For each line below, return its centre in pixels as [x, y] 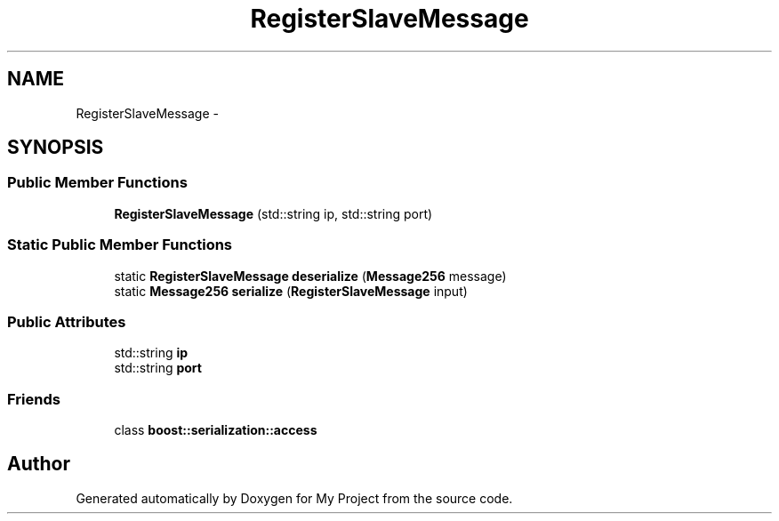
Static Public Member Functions [120, 245]
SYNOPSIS [56, 148]
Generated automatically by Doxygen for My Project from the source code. [294, 498]
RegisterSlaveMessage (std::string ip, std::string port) [273, 213]
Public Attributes [67, 321]
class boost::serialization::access [216, 430]
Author [39, 464]
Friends [34, 399]
